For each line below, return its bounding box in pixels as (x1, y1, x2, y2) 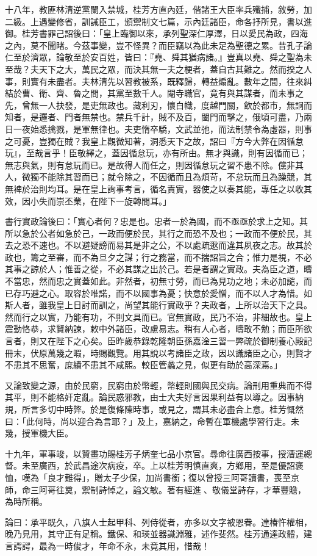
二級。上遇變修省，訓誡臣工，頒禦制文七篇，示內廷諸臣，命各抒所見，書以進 (5, 15, 312, 27)
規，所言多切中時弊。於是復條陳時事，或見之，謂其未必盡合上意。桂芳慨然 (5, 403, 304, 415)
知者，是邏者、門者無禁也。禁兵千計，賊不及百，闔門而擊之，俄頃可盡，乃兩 (5, 110, 312, 123)
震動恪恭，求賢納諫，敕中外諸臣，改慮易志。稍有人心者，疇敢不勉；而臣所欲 (5, 322, 312, 335)
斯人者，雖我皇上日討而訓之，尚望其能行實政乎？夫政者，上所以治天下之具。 (5, 298, 312, 311)
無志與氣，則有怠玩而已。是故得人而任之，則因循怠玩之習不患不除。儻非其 (5, 158, 304, 171)
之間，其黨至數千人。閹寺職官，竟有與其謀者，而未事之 (81, 87, 304, 99)
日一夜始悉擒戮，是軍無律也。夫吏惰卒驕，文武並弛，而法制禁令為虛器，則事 (5, 122, 312, 135)
